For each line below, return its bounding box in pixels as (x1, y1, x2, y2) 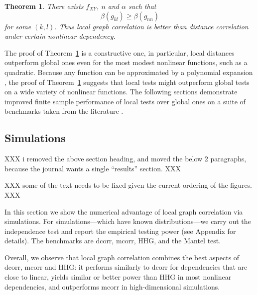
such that (128, 1, 156, 11)
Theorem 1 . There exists (4, 1, 84, 11)
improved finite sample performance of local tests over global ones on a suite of (4, 96, 246, 106)
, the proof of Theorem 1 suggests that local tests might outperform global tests (4, 76, 250, 87)
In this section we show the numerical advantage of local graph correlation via (4, 206, 243, 217)
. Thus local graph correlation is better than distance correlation (54, 21, 249, 31)
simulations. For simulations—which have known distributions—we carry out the (4, 216, 251, 226)
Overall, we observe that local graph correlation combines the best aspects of (4, 252, 240, 262)
